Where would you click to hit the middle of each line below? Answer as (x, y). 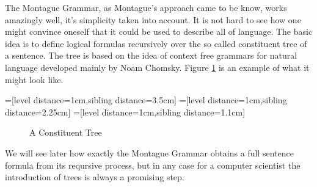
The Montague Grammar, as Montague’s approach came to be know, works (146, 7)
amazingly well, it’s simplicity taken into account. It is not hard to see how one (153, 19)
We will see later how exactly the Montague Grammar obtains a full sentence (149, 152)
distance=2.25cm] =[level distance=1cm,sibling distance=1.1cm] (125, 112)
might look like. (34, 79)
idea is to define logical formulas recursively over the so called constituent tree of (156, 43)
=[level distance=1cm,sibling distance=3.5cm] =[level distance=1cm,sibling (146, 100)
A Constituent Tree (66, 132)
